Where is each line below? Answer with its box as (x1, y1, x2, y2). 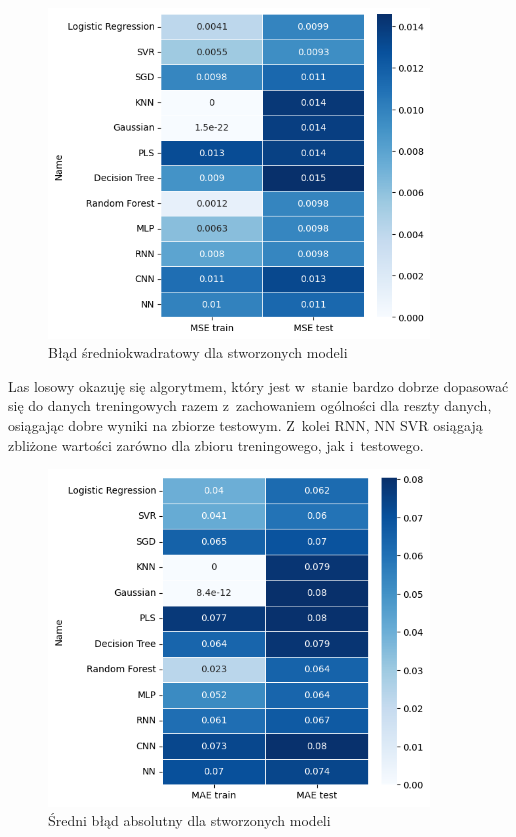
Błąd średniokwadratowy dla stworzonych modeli (48, 342, 348, 363)
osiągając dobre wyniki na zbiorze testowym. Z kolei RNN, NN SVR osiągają (8, 414, 483, 435)
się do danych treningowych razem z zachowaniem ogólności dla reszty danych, (8, 395, 492, 416)
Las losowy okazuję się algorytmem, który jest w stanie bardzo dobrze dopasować (8, 375, 509, 396)
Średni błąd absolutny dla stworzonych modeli (48, 810, 331, 831)
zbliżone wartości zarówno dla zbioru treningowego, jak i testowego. (8, 434, 424, 455)
